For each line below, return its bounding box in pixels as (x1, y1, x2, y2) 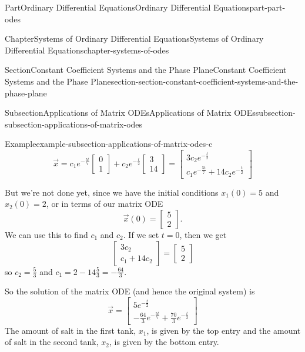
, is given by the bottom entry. (109, 336, 219, 348)
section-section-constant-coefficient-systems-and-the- (110, 75, 299, 87)
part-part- (249, 1, 286, 13)
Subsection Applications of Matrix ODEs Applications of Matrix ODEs (5, 106, 256, 119)
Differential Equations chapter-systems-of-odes (5, 43, 169, 56)
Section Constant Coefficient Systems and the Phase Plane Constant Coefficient (5, 63, 287, 76)
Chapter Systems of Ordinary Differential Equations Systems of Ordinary (5, 32, 264, 45)
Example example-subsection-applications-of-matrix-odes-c (5, 138, 213, 150)
